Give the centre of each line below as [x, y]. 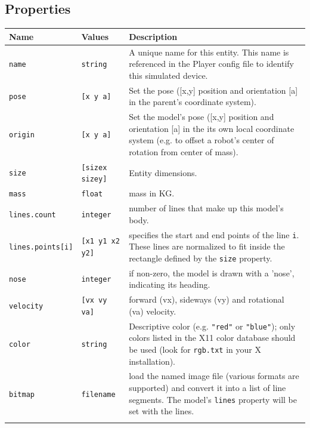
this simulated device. [168, 75]
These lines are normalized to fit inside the [207, 246]
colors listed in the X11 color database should [212, 338]
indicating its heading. [170, 284]
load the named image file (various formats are [214, 376]
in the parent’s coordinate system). [193, 102]
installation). [152, 361]
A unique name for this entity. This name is [209, 52]
